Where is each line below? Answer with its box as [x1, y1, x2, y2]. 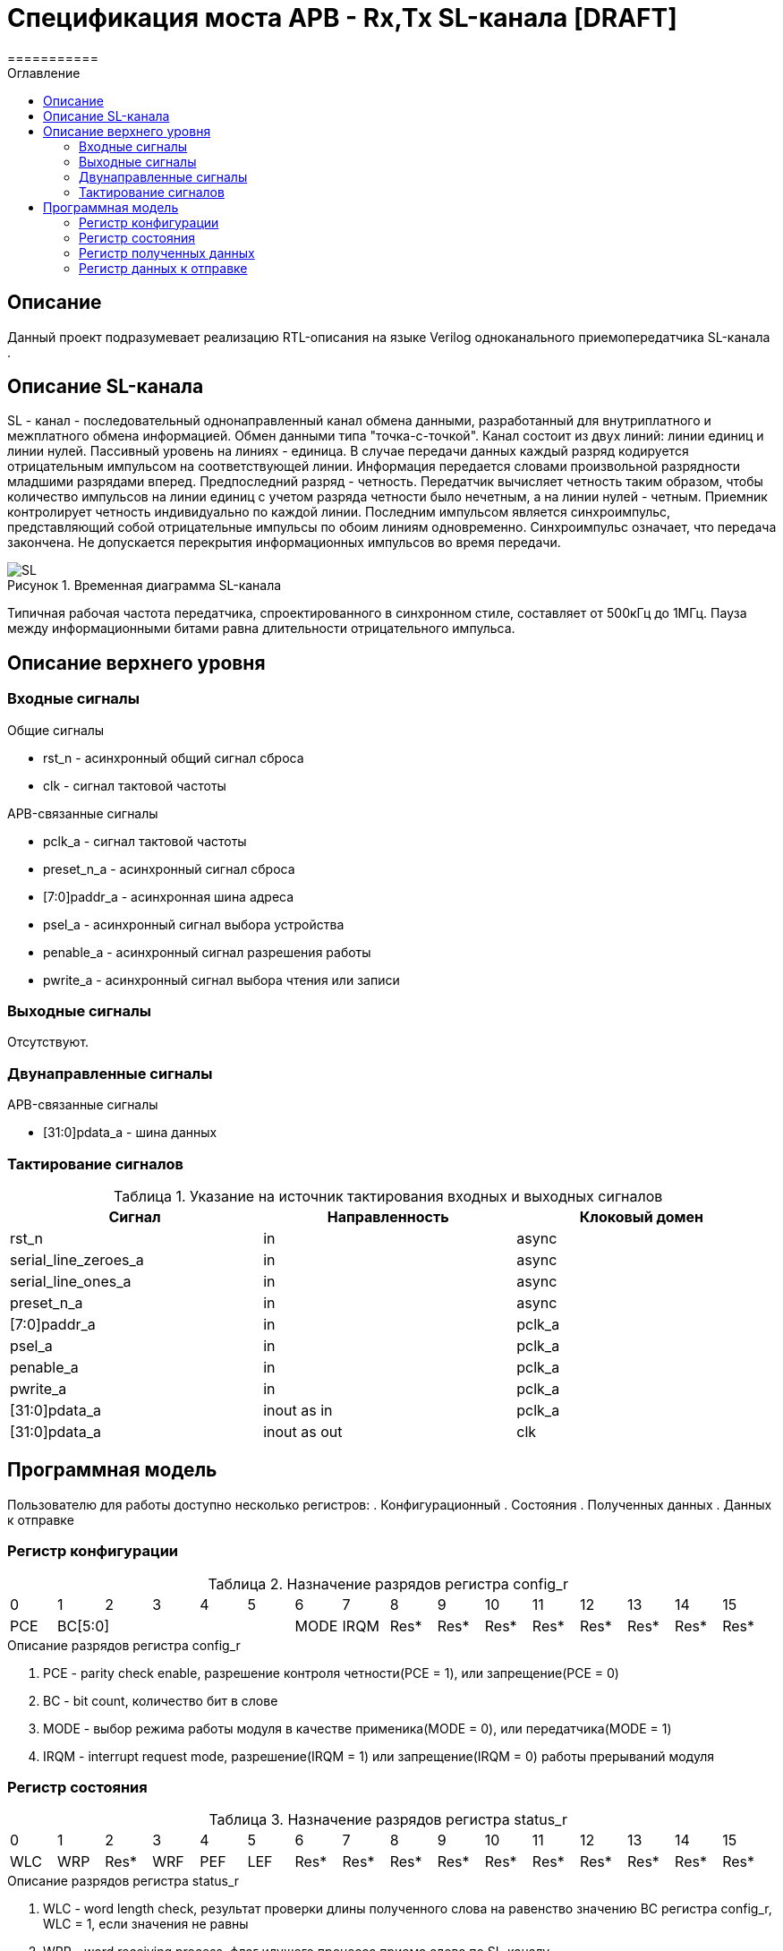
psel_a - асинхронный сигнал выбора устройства [43, 916, 345, 932]
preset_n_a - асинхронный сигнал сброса [43, 860, 295, 877]
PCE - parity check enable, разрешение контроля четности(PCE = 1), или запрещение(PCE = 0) [43, 1664, 619, 1681]
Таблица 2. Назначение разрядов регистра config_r [208, 1574, 569, 1593]
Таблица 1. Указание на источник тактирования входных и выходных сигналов [114, 1186, 663, 1205]
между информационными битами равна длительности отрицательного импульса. [7, 620, 515, 637]
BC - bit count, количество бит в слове [43, 1692, 278, 1708]
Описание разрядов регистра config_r [7, 1637, 241, 1653]
